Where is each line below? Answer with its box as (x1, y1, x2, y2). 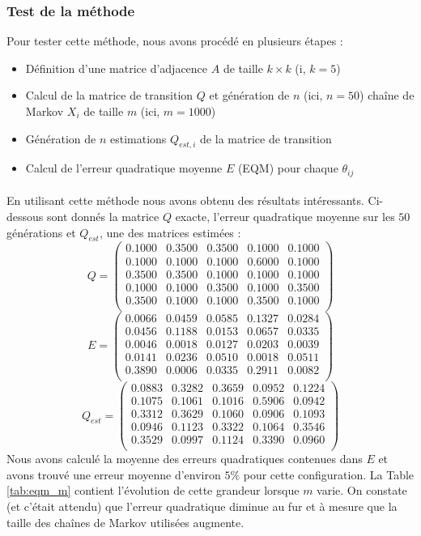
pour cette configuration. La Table (243, 466, 415, 483)
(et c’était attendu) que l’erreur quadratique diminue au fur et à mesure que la (6, 497, 398, 514)
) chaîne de (359, 87, 415, 104)
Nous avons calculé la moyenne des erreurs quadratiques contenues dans (6, 450, 363, 467)
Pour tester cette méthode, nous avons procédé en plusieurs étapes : (6, 32, 343, 49)
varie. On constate (317, 482, 407, 499)
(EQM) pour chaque (237, 160, 338, 177)
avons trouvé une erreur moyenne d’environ (6, 466, 221, 483)
